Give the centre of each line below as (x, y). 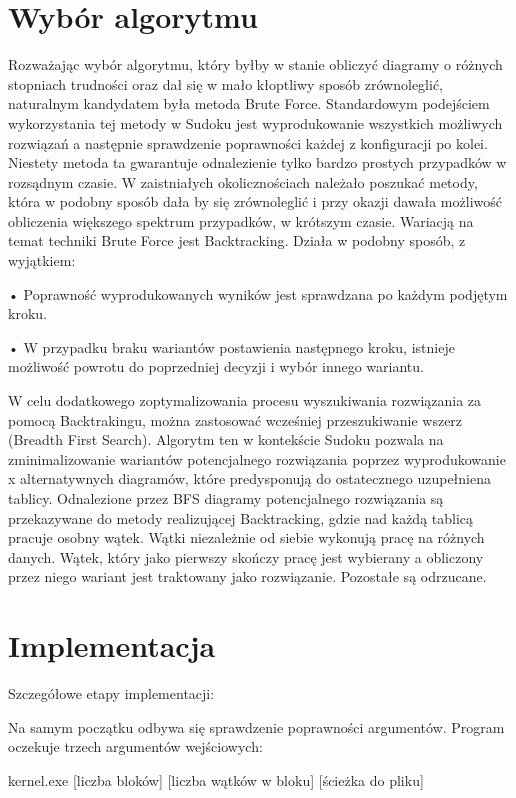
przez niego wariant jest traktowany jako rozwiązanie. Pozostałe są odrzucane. (247, 576)
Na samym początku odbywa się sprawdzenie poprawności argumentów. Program (256, 726)
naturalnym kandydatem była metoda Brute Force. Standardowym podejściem (249, 103)
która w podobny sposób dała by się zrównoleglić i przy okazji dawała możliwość (255, 201)
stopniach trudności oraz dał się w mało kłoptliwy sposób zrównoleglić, (225, 83)
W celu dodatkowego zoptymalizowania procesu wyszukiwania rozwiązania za (245, 400)
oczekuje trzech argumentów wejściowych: (135, 746)
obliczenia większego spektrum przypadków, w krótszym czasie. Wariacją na (241, 220)
